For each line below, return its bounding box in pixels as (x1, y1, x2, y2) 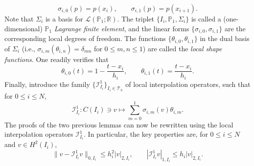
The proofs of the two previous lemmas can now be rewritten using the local (4, 119, 233, 129)
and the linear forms (128, 23, 189, 33)
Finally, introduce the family (4, 79, 90, 89)
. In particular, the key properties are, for (84, 129, 208, 139)
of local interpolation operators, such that (125, 79, 251, 89)
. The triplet (117, 14, 155, 23)
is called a (191, 14, 221, 23)
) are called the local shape (142, 43, 222, 53)
